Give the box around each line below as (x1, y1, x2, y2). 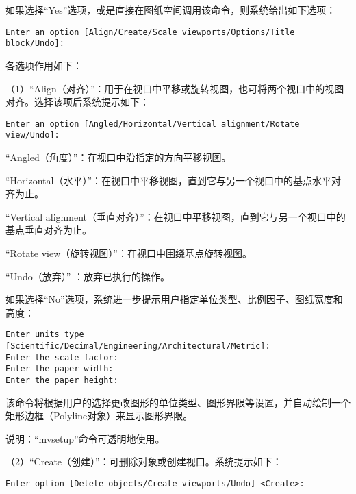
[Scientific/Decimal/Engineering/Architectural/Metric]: (5, 341, 270, 351)
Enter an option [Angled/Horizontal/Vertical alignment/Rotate (5, 119, 300, 129)
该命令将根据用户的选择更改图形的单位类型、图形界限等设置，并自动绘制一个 (5, 395, 351, 409)
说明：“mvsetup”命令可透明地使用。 (5, 431, 165, 445)
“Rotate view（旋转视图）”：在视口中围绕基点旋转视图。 (5, 245, 252, 260)
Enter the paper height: (5, 375, 118, 385)
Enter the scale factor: (5, 352, 118, 362)
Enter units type (5, 330, 84, 340)
